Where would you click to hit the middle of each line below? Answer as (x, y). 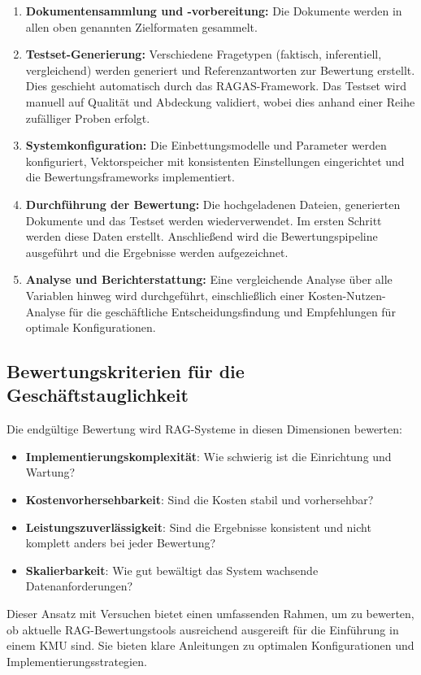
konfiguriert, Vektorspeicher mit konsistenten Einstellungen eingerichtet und (215, 161)
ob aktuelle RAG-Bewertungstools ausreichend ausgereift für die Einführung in (203, 629)
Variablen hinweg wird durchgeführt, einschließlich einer (165, 295)
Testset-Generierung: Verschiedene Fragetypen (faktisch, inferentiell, (204, 54)
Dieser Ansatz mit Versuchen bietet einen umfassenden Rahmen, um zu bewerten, (210, 614)
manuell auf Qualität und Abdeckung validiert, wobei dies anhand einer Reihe (220, 101)
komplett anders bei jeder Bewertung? (121, 543)
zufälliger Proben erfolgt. (88, 118)
